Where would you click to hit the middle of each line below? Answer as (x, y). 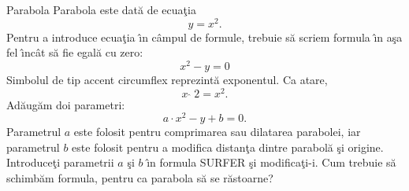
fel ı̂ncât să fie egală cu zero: (75, 52)
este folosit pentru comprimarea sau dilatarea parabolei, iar (217, 132)
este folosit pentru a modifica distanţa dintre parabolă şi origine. (228, 147)
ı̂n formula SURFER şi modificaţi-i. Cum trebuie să (271, 162)
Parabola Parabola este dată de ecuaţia (101, 9)
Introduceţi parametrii (60, 162)
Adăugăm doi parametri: (66, 104)
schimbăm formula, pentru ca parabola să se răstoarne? (140, 178)
